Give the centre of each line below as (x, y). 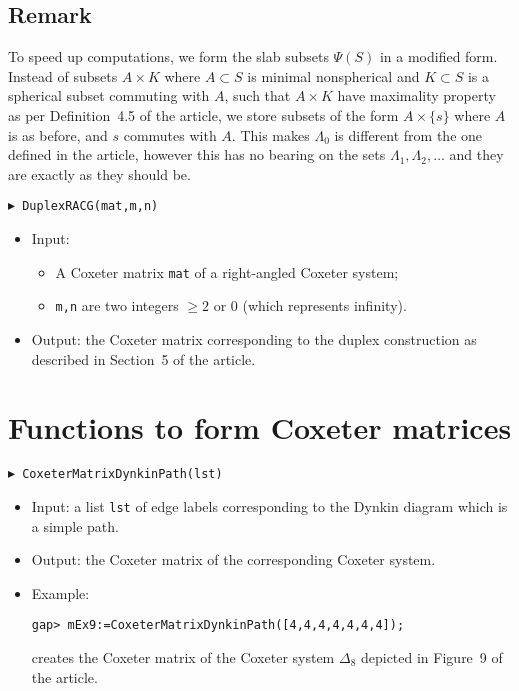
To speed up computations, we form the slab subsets (168, 56)
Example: (60, 592)
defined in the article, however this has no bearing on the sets (197, 154)
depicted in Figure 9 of (431, 656)
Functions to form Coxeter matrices (260, 427)
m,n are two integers (117, 305)
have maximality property (416, 95)
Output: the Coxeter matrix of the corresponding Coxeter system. (233, 559)
